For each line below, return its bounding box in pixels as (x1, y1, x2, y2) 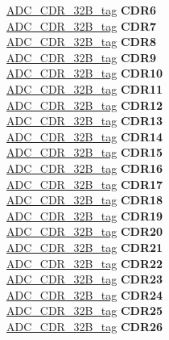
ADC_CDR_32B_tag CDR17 (6, 175, 163, 192)
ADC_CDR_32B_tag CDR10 (6, 65, 163, 82)
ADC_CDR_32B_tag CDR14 (6, 128, 163, 145)
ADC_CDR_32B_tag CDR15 (6, 144, 163, 161)
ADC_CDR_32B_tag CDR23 (6, 271, 163, 288)
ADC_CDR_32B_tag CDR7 (6, 17, 157, 34)
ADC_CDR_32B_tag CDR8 (6, 33, 157, 50)
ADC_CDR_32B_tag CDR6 (6, 2, 157, 18)
